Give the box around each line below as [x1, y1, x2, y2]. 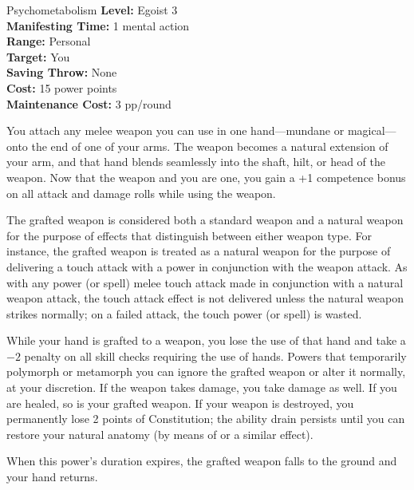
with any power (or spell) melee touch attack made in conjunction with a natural [6, 274, 404, 290]
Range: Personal [6, 33, 91, 49]
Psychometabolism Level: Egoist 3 [6, 2, 178, 18]
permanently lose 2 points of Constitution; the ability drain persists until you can [6, 410, 405, 427]
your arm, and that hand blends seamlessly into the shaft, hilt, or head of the [6, 153, 385, 170]
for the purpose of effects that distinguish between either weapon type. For [6, 227, 372, 243]
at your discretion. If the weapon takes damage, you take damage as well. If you [6, 379, 397, 396]
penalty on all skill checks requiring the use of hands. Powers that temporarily [24, 347, 407, 364]
